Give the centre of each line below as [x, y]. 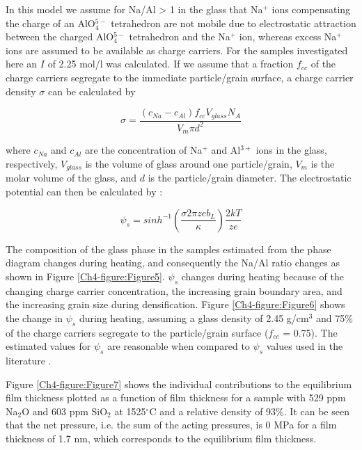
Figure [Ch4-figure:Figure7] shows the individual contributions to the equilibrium [179, 384]
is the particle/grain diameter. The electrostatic [250, 178]
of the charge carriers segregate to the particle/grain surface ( [137, 332]
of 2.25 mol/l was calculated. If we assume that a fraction [171, 64]
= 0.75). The [310, 332]
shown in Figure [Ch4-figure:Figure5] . [85, 276]
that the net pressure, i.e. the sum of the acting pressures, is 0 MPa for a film [171, 425]
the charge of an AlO [50, 23]
